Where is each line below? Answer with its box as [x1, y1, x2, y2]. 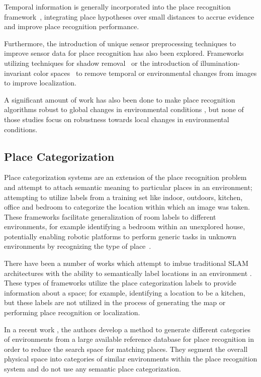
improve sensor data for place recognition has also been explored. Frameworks [4, 48, 244, 58]
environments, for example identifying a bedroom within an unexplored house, [4, 221, 245, 232]
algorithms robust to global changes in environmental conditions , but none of [4, 104, 244, 115]
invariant [4, 67, 32, 78]
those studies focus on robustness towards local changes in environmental [4, 114, 229, 124]
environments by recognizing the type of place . [4, 241, 151, 251]
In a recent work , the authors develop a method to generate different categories [4, 324, 250, 334]
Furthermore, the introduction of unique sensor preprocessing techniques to [4, 38, 236, 48]
